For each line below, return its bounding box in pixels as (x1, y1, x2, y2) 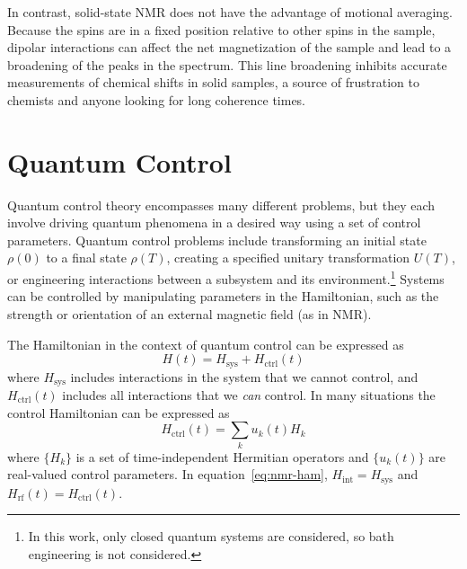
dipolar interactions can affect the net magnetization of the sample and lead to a (7, 38, 452, 57)
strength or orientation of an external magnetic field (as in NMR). (7, 304, 372, 323)
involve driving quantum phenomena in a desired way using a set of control (7, 213, 421, 232)
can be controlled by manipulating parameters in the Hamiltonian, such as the (7, 287, 439, 306)
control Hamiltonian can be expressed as (7, 403, 230, 422)
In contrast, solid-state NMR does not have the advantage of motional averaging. (7, 3, 454, 21)
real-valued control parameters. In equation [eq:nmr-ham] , (7, 465, 328, 484)
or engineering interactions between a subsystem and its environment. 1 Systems (7, 267, 445, 288)
